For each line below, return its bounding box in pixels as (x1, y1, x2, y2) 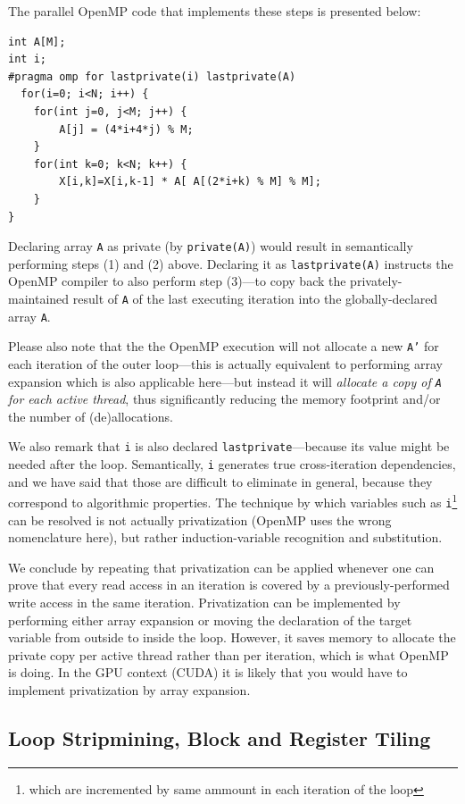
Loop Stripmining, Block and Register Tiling (8, 724, 431, 751)
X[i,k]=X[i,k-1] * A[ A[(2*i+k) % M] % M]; (59, 175, 321, 188)
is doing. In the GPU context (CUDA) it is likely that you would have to (8, 663, 408, 682)
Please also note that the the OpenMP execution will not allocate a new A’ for (8, 337, 439, 356)
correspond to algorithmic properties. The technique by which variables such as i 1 (8, 490, 458, 511)
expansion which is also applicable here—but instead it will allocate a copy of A (8, 372, 442, 390)
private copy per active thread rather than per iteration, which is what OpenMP (8, 645, 449, 664)
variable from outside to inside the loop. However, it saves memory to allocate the (8, 628, 456, 647)
